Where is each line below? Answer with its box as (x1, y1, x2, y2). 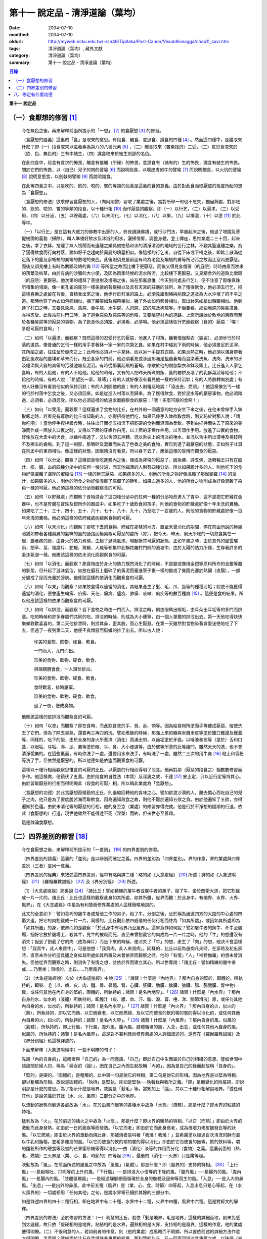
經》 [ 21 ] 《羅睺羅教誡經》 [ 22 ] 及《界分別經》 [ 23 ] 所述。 (21, 879, 140, 885)
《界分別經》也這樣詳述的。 (21, 1037, 78, 1043)
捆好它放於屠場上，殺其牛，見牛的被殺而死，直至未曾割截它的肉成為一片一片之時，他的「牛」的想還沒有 (30, 932, 242, 938)
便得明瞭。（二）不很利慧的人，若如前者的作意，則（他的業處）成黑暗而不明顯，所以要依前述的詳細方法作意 (21, 1228, 240, 1234)
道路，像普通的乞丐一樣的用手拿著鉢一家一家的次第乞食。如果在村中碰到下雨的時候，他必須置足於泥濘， (30, 342, 242, 348)
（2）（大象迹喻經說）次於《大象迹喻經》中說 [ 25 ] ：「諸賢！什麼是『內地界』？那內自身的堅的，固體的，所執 (21, 975, 243, 981)
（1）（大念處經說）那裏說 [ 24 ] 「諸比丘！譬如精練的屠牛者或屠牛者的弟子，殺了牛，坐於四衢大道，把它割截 (21, 888, 240, 894)
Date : (9, 25, 21, 31)
